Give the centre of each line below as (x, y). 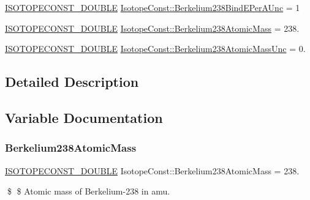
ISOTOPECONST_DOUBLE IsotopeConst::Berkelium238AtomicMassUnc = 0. (155, 49)
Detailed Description (72, 82)
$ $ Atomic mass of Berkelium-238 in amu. (89, 191)
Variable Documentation (84, 117)
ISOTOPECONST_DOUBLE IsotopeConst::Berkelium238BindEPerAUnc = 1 (153, 7)
